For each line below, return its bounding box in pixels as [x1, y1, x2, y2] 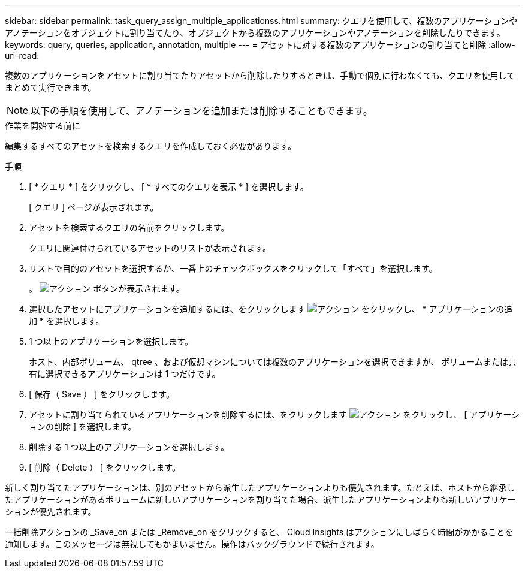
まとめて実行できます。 [5, 82, 96, 92]
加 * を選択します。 [29, 316, 104, 326]
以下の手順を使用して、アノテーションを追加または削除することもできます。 [31, 105, 373, 117]
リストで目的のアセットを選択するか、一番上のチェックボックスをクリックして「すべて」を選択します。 [29, 263, 437, 273]
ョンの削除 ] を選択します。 [29, 421, 137, 432]
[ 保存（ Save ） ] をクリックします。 [29, 389, 174, 399]
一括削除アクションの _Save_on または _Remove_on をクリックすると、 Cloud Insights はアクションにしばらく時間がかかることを [5, 527, 514, 537]
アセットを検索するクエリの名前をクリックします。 [29, 222, 230, 233]
